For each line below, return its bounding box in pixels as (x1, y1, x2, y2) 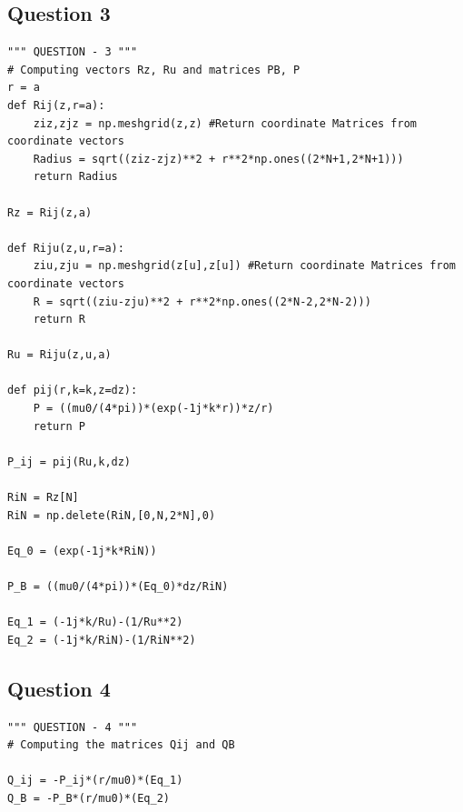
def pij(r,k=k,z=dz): (7, 384, 138, 397)
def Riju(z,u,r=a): (7, 241, 124, 255)
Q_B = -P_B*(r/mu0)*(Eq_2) (7, 791, 170, 805)
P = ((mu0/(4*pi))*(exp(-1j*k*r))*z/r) (33, 402, 274, 416)
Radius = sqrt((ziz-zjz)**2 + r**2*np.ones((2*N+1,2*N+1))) (33, 152, 404, 165)
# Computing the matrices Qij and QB (7, 738, 235, 752)
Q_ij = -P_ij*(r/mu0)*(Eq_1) (7, 774, 183, 787)
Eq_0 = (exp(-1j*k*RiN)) (7, 544, 157, 557)
